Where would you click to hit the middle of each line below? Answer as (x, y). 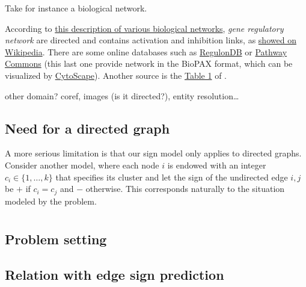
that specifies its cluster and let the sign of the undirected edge (172, 177)
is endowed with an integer (217, 165)
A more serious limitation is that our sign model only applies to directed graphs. (153, 153)
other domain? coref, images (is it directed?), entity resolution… (122, 95)
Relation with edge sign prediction (115, 275)
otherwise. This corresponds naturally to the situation (185, 189)
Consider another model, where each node (82, 165)
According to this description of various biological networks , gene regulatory (144, 28)
